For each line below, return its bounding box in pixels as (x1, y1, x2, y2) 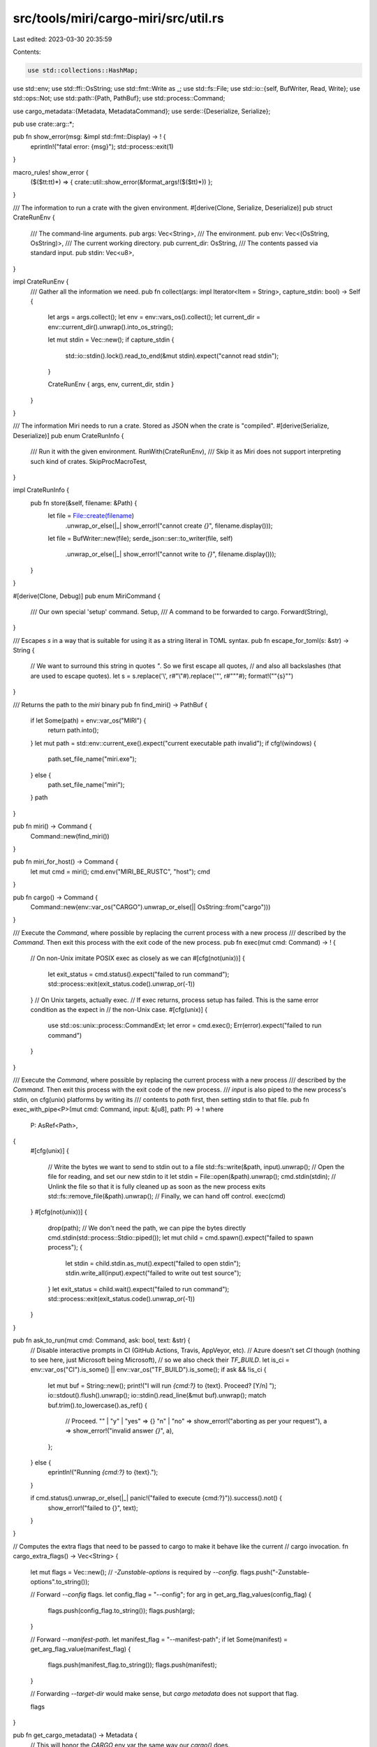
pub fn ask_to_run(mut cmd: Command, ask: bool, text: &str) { (13, 1336, 191, 1344)
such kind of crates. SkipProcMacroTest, (30, 457, 147, 465)
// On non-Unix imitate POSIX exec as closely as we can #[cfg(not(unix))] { (30, 954, 246, 962)
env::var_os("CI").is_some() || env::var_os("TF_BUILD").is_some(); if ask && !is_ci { (30, 1365, 267, 1374)
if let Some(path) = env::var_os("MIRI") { (30, 716, 147, 725)
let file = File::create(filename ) (47, 512, 135, 520)
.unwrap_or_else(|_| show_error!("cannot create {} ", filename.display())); (65, 521, 273, 530)
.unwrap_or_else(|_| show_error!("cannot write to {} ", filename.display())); (65, 550, 276, 558)
